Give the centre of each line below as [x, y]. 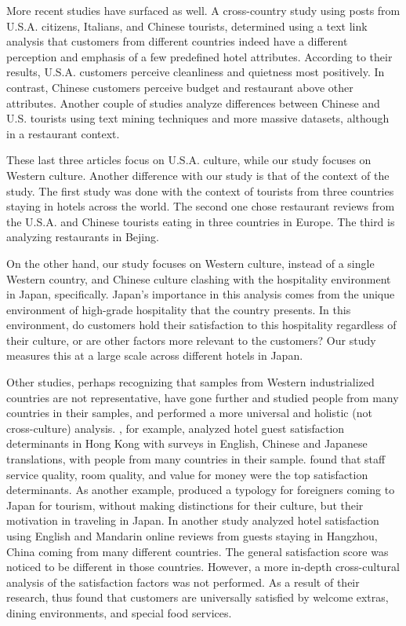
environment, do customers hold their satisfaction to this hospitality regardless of [201, 325]
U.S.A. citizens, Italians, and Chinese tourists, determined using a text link [187, 26]
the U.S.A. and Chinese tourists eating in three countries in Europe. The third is [201, 221]
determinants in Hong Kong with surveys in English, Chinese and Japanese [187, 443]
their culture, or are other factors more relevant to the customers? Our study [191, 340]
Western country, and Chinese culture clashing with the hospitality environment [199, 278]
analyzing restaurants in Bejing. [83, 237]
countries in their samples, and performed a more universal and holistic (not [189, 413]
